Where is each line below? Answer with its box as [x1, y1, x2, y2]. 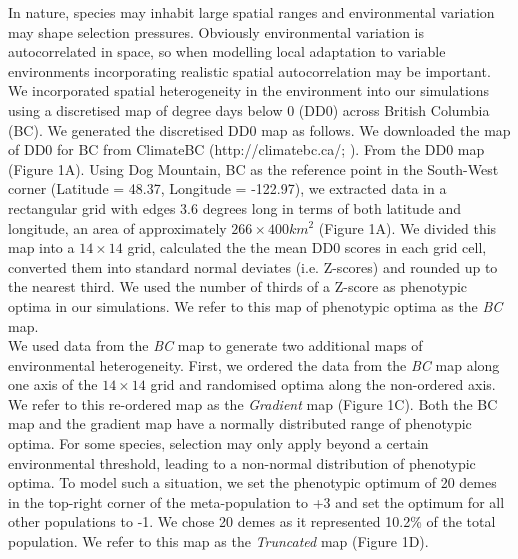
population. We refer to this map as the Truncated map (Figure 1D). [8, 531, 429, 552]
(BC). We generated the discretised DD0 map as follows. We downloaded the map [8, 119, 511, 140]
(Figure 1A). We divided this [318, 217, 497, 238]
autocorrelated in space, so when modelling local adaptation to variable [8, 41, 446, 62]
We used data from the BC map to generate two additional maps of [8, 335, 423, 356]
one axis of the [8, 374, 98, 395]
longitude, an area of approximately [8, 217, 227, 238]
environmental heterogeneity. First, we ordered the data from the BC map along [8, 354, 500, 375]
